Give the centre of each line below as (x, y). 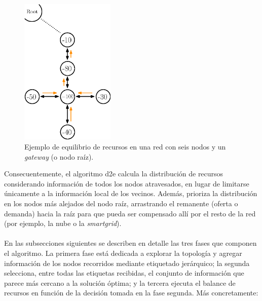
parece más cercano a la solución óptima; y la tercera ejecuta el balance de (120, 283)
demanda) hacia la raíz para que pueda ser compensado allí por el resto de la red (130, 213)
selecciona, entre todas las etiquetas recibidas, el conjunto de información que (124, 273)
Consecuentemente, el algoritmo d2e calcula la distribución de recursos (114, 174)
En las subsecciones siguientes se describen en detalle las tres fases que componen (130, 243)
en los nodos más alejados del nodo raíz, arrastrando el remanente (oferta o (121, 203)
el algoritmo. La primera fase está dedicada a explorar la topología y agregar (123, 253)
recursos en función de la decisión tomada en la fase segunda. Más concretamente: (131, 293)
